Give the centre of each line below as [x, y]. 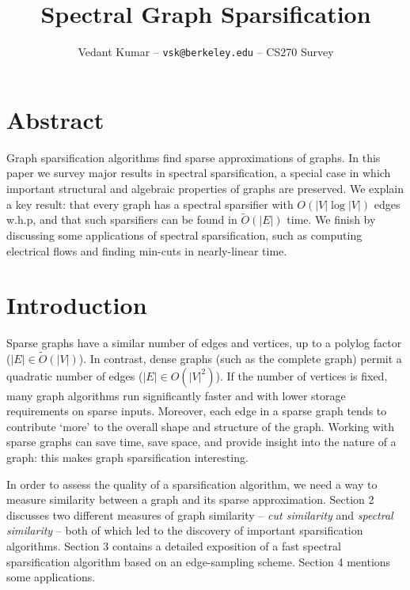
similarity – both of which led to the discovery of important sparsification [185, 530]
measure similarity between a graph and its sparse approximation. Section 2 [190, 499]
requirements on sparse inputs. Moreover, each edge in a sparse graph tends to [197, 411]
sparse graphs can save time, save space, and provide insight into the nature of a [201, 442]
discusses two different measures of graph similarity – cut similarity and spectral [200, 514]
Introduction [77, 305]
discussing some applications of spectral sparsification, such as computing [184, 234]
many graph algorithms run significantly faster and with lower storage [176, 395]
